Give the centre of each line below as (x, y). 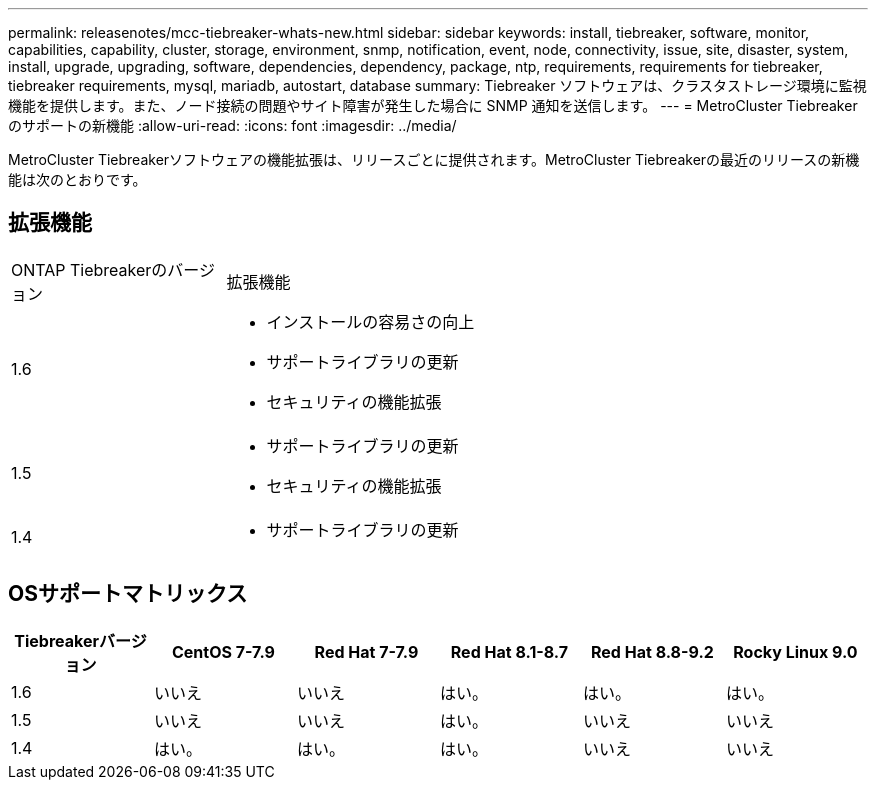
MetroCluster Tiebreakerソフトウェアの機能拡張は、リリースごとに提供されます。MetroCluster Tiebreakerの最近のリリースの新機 (434, 159)
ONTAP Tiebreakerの (89, 269)
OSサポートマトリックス (128, 594)
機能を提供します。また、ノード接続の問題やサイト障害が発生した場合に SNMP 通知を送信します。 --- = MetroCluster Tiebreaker (433, 105)
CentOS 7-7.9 (223, 651)
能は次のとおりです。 (77, 179)
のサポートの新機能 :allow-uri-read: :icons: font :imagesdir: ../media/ (232, 125)
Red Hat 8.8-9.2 (652, 651)
